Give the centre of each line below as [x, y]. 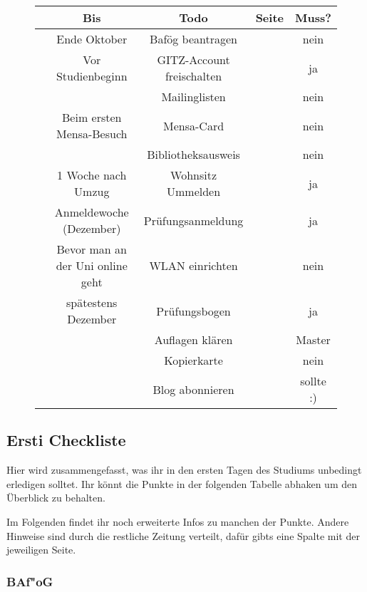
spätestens [92, 302]
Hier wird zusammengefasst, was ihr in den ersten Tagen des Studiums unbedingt [184, 470]
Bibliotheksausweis [193, 154]
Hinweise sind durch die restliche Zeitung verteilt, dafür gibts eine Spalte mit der [183, 535]
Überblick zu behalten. [56, 498]
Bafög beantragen [194, 39]
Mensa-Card [194, 125]
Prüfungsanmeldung [193, 220]
